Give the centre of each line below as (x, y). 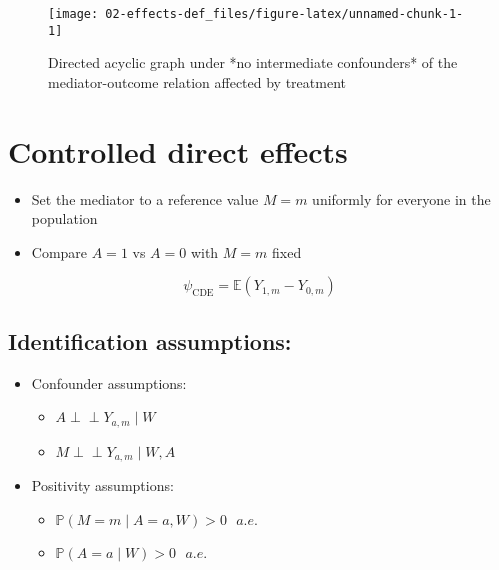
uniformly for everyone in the (401, 198)
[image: (73, 14)
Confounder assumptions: (109, 382)
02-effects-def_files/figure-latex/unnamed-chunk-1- (284, 14)
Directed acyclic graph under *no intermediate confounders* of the (253, 62)
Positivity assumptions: (102, 485)
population (64, 218)
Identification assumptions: (150, 340)
